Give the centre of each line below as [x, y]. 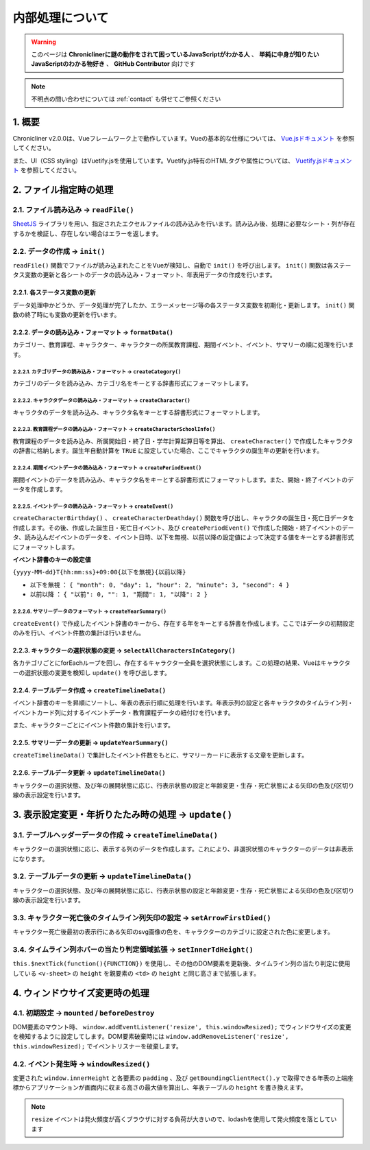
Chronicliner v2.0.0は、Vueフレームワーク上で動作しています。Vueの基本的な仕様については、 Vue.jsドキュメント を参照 [184, 139]
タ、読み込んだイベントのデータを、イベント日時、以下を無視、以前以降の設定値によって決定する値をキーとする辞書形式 [183, 537]
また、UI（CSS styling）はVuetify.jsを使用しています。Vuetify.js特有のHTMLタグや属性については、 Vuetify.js [167, 161]
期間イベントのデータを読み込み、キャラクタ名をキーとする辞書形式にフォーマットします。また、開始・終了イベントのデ [183, 480]
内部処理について [61, 18]
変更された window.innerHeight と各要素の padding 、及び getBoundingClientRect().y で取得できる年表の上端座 [183, 1078]
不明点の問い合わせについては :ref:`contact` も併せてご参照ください [126, 99]
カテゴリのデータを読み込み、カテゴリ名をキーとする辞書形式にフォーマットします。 [133, 384]
